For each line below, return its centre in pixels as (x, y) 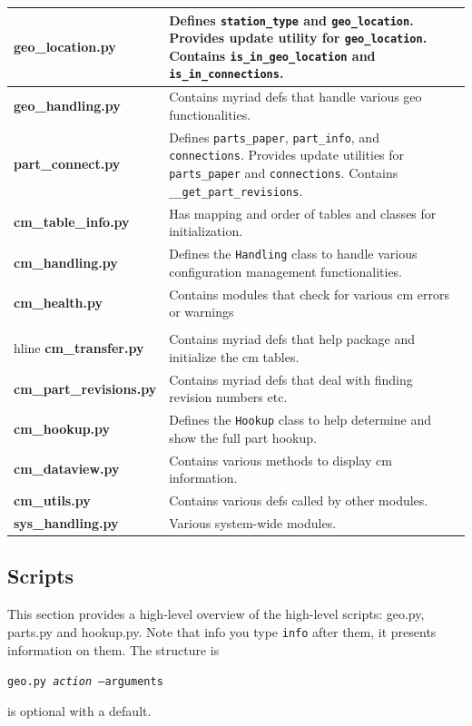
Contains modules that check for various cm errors (310, 294)
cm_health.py (59, 303)
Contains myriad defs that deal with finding (291, 379)
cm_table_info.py (72, 222)
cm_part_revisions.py (85, 388)
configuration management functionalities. (286, 271)
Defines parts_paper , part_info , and (274, 137)
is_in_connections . (226, 73)
